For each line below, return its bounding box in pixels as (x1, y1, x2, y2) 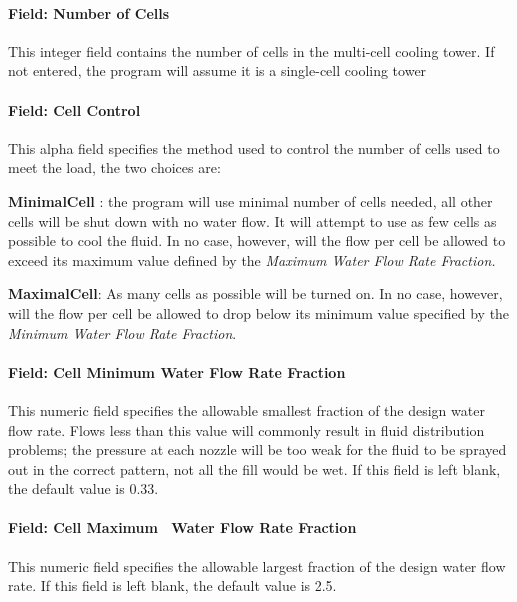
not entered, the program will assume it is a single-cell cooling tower (8, 60, 427, 81)
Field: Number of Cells (8, 2, 170, 23)
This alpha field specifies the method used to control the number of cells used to (8, 137, 500, 158)
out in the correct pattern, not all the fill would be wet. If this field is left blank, (8, 458, 501, 479)
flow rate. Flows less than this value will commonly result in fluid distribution (8, 419, 485, 440)
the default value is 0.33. (8, 478, 159, 499)
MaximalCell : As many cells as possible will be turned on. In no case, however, (8, 283, 503, 304)
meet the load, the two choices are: (8, 157, 221, 178)
